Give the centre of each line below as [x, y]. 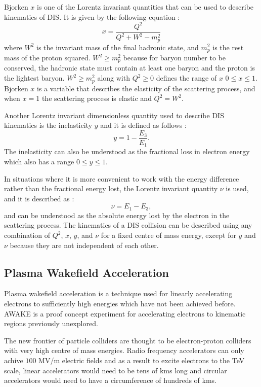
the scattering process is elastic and [97, 98]
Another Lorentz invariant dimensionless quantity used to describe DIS [114, 115]
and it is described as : [39, 198]
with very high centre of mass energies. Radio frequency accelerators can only [124, 350]
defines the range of [186, 78]
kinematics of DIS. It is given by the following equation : [92, 16]
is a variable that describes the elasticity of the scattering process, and [146, 88]
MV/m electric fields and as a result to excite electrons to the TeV [142, 360]
